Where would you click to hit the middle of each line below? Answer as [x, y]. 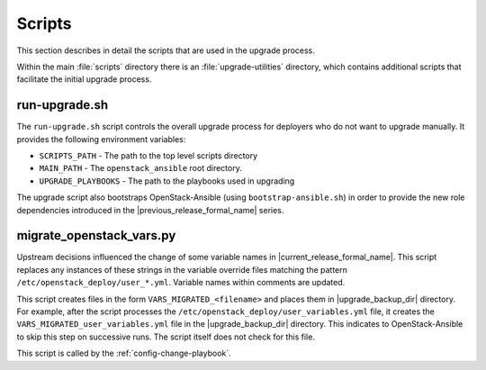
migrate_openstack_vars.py [96, 235]
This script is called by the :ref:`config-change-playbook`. [124, 353]
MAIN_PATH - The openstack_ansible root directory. [140, 168]
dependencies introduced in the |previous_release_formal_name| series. [150, 210]
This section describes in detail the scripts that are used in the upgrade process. [166, 50]
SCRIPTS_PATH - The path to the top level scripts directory [148, 156]
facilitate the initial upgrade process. [84, 79]
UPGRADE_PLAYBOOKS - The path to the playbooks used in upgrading [167, 181]
